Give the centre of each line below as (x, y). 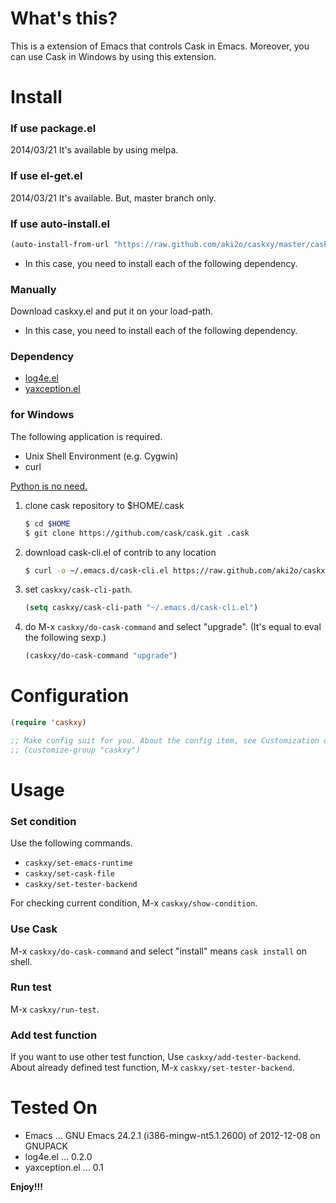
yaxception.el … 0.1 (64, 1168)
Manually (33, 289)
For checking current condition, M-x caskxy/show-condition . (134, 903)
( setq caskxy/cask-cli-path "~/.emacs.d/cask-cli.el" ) (141, 608)
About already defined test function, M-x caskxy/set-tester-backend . (152, 1068)
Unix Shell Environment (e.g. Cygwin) (101, 456)
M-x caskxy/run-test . (55, 1009)
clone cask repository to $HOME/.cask (104, 505)
